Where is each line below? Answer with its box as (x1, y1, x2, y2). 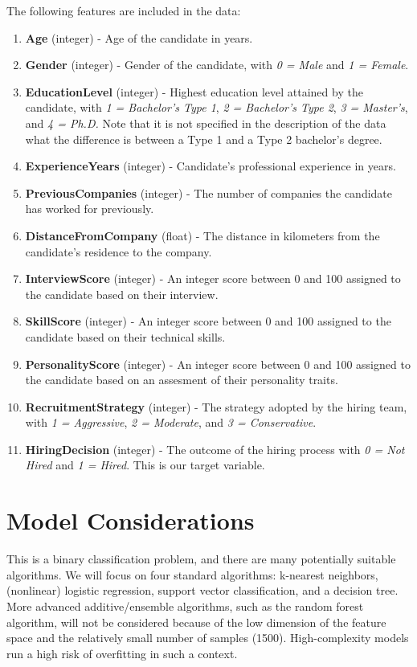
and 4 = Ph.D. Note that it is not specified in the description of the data (25, 114, 386, 131)
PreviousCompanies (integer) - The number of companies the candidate (25, 184, 393, 201)
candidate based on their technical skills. (25, 328, 226, 345)
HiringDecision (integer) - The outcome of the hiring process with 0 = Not (25, 440, 405, 457)
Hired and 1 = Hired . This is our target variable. (25, 456, 265, 473)
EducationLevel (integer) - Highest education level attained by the (25, 83, 363, 100)
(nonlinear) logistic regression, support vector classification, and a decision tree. (6, 582, 399, 599)
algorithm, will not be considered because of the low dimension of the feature (6, 613, 386, 630)
